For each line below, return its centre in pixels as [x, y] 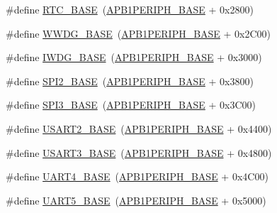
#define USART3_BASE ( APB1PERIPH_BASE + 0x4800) [139, 152]
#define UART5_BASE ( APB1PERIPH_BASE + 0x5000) [136, 200]
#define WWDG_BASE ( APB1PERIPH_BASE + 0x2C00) [138, 33]
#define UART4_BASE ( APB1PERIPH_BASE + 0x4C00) [137, 176]
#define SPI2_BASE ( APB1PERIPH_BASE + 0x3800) [130, 81]
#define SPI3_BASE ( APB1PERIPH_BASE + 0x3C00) [131, 105]
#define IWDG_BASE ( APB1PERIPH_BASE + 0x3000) [134, 57]
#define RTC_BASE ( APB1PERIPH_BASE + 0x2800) [130, 9]
